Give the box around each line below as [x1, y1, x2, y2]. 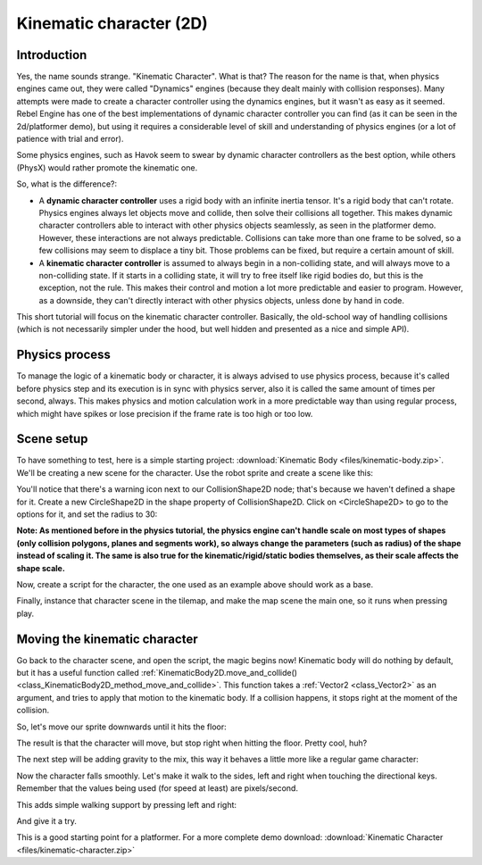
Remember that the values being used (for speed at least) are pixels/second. [16, 783, 299, 794]
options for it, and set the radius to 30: [16, 509, 158, 520]
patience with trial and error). [16, 134, 124, 145]
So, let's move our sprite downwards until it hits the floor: [16, 721, 227, 732]
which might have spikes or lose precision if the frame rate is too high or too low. [16, 408, 313, 419]
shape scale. [16, 562, 66, 573]
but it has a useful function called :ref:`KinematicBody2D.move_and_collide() [16, 668, 298, 678]
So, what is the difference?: [16, 179, 118, 189]
